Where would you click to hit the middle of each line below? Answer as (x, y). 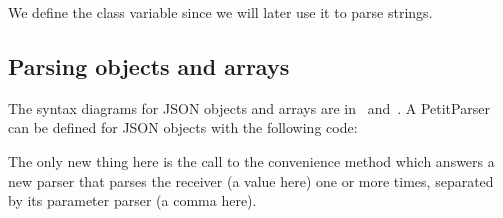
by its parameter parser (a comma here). (132, 200)
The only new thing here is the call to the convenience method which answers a (251, 160)
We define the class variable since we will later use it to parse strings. (220, 12)
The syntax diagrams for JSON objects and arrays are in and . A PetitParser (249, 107)
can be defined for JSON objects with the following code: (183, 127)
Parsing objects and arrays (149, 65)
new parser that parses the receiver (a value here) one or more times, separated (251, 180)
